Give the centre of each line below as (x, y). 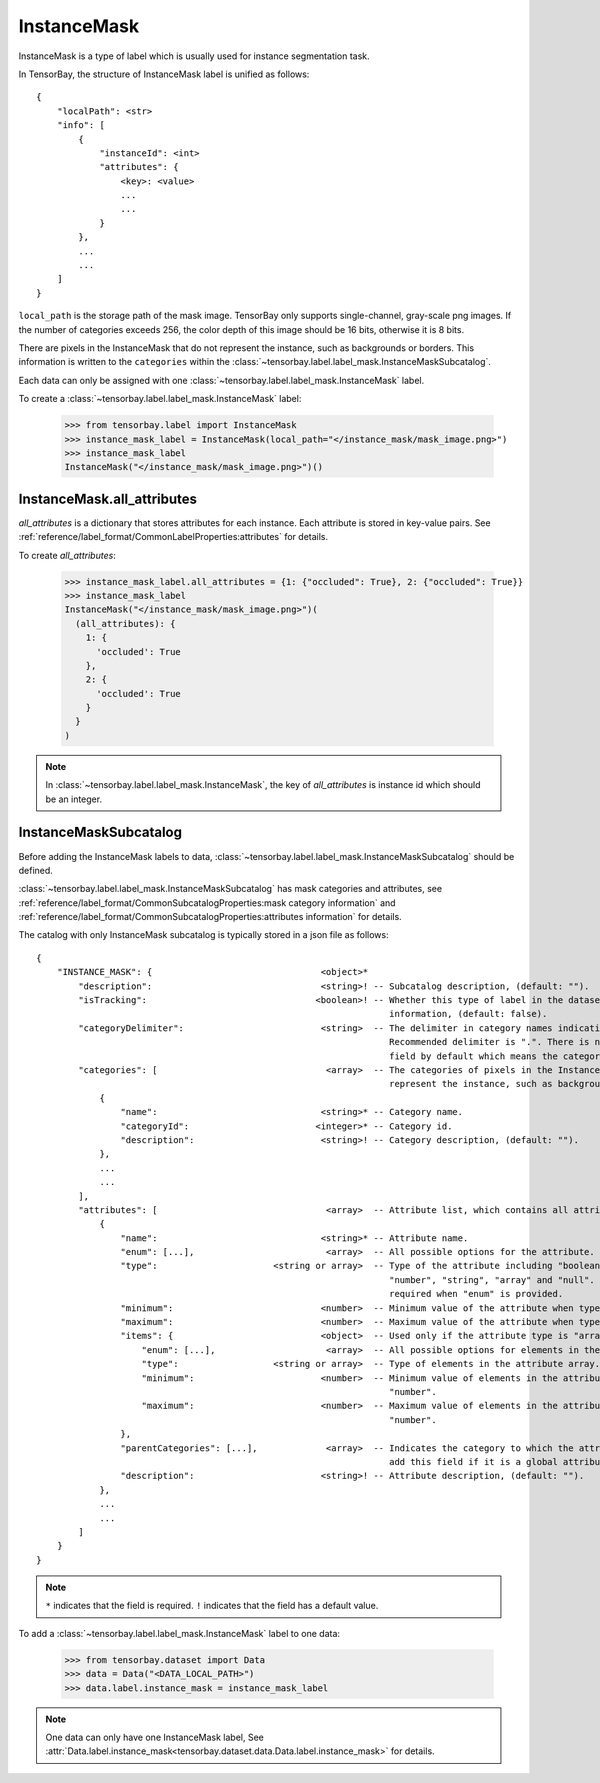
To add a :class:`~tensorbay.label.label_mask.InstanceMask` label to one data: (179, 1633)
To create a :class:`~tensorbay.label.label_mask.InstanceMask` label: (160, 399)
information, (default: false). (468, 1014)
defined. (36, 870)
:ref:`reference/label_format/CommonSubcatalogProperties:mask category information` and (207, 902)
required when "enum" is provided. (476, 1294)
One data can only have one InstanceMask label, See (155, 1737)
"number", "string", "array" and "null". (491, 1279)
